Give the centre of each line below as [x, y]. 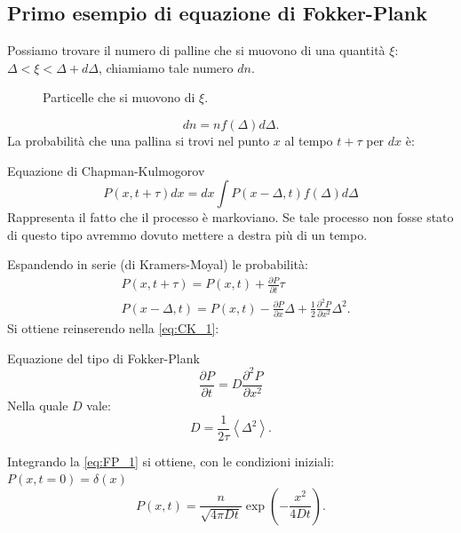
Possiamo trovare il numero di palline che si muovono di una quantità [196, 50]
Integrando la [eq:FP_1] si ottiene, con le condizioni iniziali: [171, 461]
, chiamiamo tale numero [166, 67]
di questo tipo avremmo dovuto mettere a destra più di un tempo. [187, 234]
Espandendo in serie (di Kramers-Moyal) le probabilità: [158, 264]
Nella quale [38, 405]
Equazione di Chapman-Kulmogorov [106, 170]
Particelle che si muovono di [119, 97]
